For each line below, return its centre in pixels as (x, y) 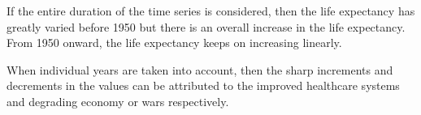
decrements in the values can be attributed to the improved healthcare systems (203, 85)
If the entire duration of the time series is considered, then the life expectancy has (211, 11)
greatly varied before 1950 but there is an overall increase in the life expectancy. (206, 26)
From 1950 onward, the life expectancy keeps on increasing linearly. (174, 43)
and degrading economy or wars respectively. (118, 101)
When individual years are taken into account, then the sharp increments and (200, 69)
